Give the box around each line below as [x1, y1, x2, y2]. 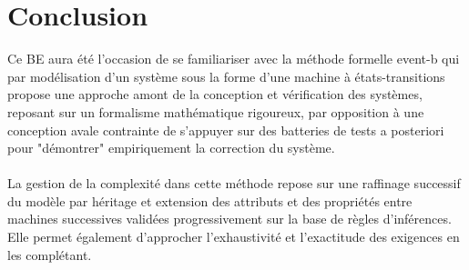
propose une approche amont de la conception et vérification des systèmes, [7, 85, 423, 104]
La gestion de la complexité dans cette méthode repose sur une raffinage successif [7, 174, 461, 193]
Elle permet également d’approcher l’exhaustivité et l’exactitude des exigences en [7, 227, 460, 246]
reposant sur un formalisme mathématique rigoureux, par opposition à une [7, 102, 424, 121]
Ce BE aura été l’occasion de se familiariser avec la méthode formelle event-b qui [7, 49, 460, 68]
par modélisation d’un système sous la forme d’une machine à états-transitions [7, 66, 445, 85]
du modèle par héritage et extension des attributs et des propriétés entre [7, 191, 413, 210]
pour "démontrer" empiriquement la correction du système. [7, 138, 335, 157]
